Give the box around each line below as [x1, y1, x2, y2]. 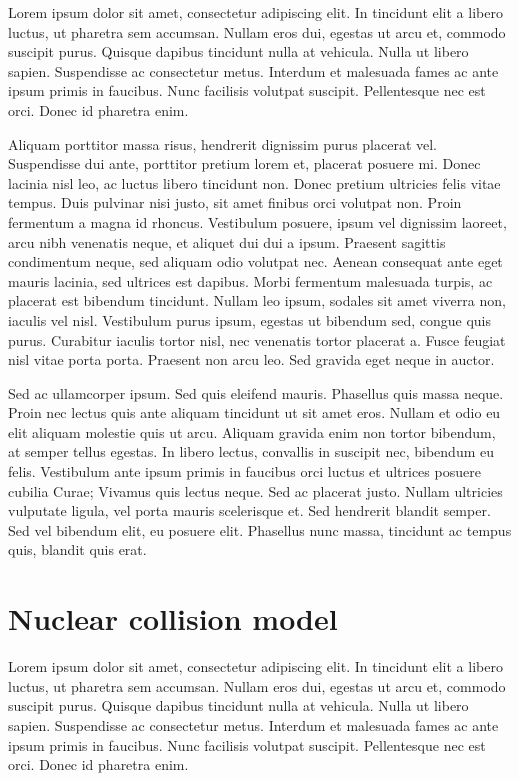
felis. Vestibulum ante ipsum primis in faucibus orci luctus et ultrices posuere [8, 461, 481, 482]
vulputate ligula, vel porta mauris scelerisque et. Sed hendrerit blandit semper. [8, 500, 491, 521]
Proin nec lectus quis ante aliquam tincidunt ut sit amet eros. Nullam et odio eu [8, 402, 501, 423]
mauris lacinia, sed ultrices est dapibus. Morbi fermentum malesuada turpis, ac [8, 270, 493, 291]
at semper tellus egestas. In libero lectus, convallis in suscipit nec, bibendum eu [8, 441, 494, 462]
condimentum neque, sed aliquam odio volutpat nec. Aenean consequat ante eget [8, 251, 503, 272]
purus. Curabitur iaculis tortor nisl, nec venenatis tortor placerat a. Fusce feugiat [8, 329, 506, 350]
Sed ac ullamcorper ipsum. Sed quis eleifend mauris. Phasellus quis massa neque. [8, 382, 504, 403]
